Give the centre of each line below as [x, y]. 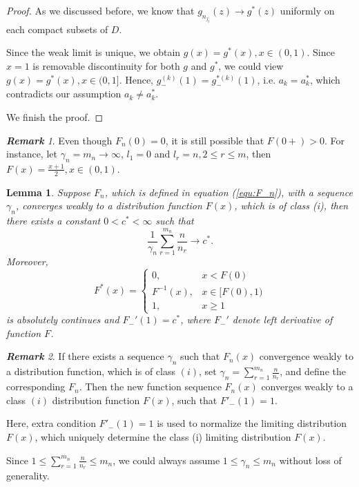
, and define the [313, 371]
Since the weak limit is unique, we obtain [94, 52]
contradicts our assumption [64, 94]
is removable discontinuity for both [106, 66]
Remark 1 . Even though [59, 140]
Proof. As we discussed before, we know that [100, 10]
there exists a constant [54, 221]
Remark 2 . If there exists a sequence [85, 356]
